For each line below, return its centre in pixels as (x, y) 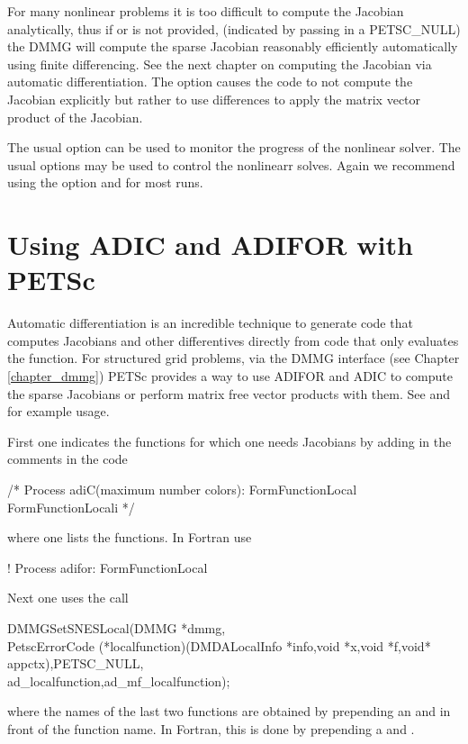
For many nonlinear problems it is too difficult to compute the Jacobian (206, 11)
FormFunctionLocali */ (71, 507)
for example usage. (58, 411)
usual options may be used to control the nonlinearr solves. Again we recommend (231, 164)
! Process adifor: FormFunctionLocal (108, 567)
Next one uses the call (68, 598)
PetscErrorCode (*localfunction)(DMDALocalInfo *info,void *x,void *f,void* (219, 645)
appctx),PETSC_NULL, (76, 663)
